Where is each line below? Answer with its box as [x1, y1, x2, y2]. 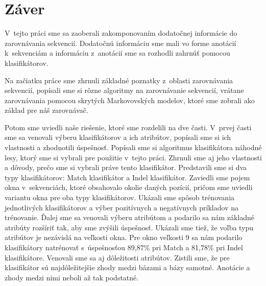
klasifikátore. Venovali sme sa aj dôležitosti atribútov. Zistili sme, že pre [5, 252, 230, 263]
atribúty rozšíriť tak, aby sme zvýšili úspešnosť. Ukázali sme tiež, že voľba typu [5, 222, 254, 232]
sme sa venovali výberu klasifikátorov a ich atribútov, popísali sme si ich [5, 132, 231, 142]
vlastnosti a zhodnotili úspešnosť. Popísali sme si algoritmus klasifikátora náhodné [5, 142, 262, 153]
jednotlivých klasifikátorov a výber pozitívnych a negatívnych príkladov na [5, 202, 238, 212]
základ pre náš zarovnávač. [5, 105, 88, 115]
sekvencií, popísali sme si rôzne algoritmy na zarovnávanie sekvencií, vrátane [5, 85, 244, 96]
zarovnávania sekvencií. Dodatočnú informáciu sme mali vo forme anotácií [5, 37, 236, 48]
